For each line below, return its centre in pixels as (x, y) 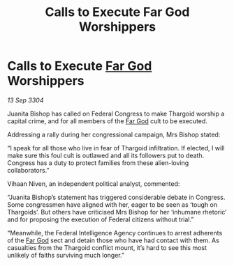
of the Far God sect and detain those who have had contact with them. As (114, 240)
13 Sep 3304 (25, 100)
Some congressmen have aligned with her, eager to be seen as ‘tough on (112, 204)
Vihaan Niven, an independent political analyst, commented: (94, 183)
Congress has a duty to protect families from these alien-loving (98, 163)
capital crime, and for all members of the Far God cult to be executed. (108, 121)
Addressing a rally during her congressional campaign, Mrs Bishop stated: (114, 134)
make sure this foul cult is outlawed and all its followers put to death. (106, 155)
